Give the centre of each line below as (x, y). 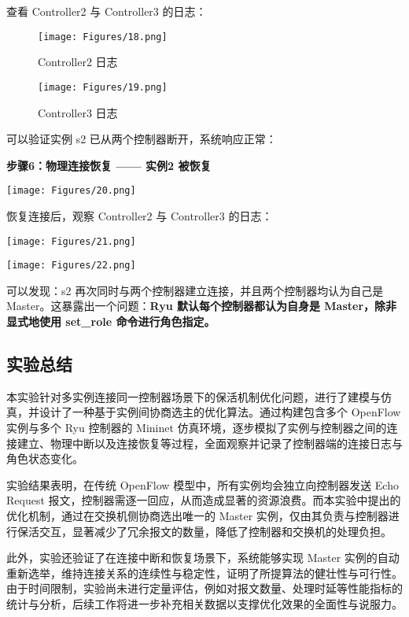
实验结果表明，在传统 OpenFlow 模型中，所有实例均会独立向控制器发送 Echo (203, 484)
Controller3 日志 (78, 112)
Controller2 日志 (78, 62)
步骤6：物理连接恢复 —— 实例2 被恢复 (109, 165)
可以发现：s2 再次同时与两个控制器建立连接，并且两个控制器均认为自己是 (195, 290)
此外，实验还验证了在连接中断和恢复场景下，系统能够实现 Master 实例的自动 (203, 558)
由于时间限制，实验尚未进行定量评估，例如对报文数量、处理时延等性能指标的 (204, 588)
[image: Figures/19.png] (103, 87)
